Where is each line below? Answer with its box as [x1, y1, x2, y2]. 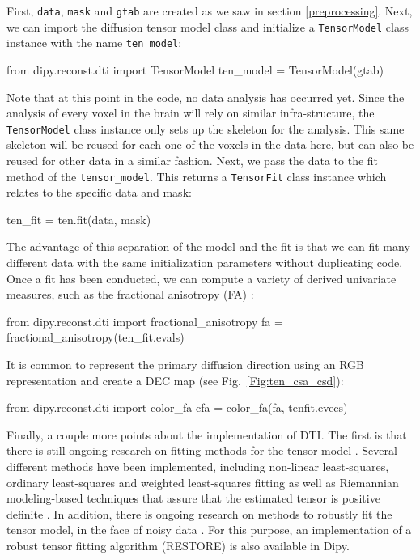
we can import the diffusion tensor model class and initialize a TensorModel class [6, 18, 409, 35]
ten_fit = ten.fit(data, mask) [6, 210, 151, 227]
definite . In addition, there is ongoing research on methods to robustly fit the [6, 505, 392, 522]
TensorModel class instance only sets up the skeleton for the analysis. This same [6, 120, 405, 137]
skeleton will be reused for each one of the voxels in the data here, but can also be [6, 136, 414, 153]
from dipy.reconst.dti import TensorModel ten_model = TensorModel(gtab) [6, 61, 384, 78]
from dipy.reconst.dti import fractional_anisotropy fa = [6, 312, 283, 329]
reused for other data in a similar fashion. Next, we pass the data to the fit [6, 152, 379, 168]
